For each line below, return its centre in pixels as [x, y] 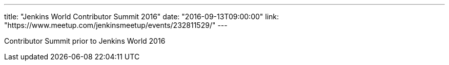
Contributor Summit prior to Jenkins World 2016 [85, 41]
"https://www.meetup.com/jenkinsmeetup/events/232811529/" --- [116, 25]
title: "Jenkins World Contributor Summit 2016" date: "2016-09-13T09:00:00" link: [142, 17]
